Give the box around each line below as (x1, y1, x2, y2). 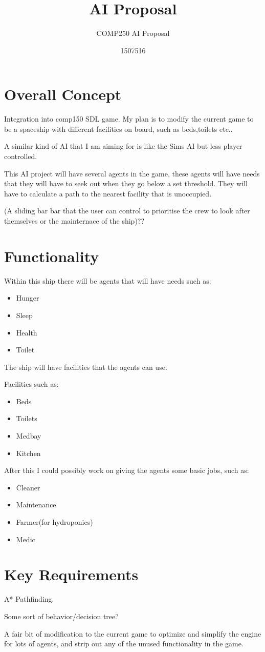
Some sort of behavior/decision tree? (4, 610, 119, 621)
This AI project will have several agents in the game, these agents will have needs (4, 168, 260, 179)
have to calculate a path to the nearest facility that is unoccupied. (4, 188, 212, 199)
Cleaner (16, 482, 40, 492)
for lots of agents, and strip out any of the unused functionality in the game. (4, 638, 244, 649)
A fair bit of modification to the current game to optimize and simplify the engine (4, 628, 261, 639)
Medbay (16, 430, 41, 441)
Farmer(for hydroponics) (16, 517, 93, 527)
